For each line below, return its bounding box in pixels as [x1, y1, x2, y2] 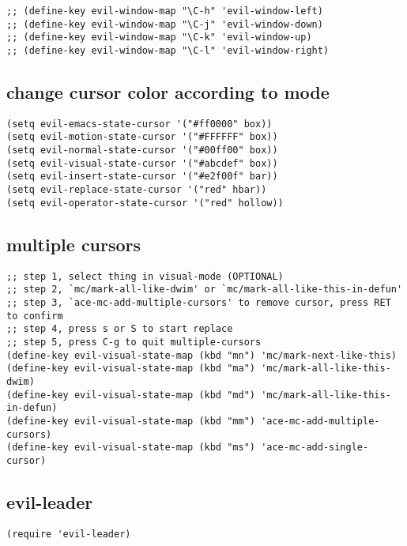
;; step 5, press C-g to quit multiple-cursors [6, 336, 262, 348]
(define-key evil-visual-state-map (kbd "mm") [6, 415, 255, 427]
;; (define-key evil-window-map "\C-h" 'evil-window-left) [6, 6, 323, 17]
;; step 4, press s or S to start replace [6, 323, 233, 335]
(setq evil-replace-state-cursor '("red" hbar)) [6, 184, 267, 196]
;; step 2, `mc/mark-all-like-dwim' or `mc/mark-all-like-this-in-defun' [6, 284, 403, 296]
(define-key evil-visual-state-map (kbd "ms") [6, 442, 255, 454]
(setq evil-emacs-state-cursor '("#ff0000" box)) [6, 118, 273, 130]
